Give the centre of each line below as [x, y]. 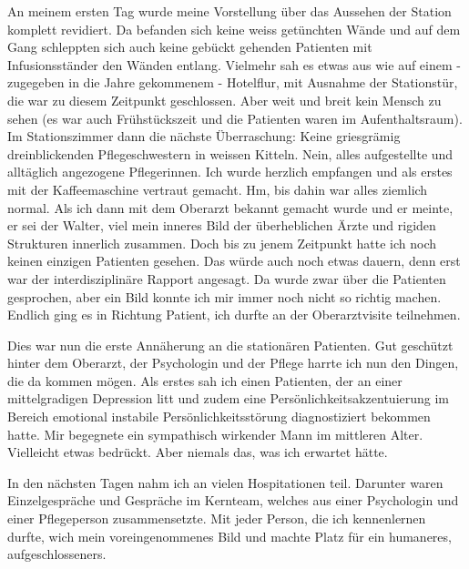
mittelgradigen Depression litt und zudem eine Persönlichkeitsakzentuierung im [229, 398]
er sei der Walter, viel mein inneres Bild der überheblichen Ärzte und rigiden [222, 225]
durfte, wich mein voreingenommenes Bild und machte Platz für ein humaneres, [229, 536]
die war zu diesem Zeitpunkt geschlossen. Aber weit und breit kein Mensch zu [224, 100]
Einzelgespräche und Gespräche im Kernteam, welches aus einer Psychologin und [233, 500]
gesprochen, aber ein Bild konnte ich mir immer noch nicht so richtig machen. [224, 296]
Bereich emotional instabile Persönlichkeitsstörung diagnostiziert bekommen [219, 417]
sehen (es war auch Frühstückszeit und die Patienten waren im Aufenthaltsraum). [235, 118]
